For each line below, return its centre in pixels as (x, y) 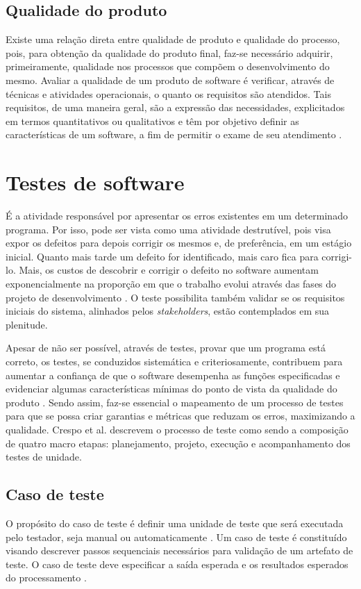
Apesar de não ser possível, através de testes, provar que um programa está (166, 348)
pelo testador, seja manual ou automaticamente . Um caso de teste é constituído (176, 537)
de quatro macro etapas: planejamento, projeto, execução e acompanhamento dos (178, 443)
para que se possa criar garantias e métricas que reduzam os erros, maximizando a (180, 416)
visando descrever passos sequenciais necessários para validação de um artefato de (179, 550)
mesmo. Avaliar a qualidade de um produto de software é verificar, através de (170, 80)
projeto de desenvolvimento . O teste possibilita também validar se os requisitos (175, 297)
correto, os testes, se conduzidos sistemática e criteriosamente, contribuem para (174, 362)
